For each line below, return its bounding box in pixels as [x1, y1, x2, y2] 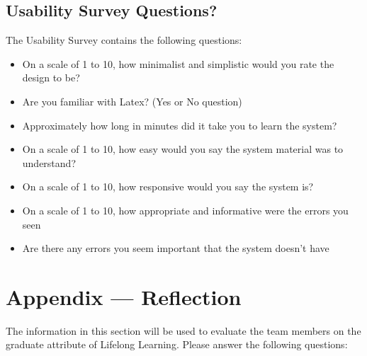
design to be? [22, 70, 80, 85]
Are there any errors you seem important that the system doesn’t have [22, 241, 329, 255]
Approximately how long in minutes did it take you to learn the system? [22, 117, 337, 132]
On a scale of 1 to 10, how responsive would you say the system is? [22, 179, 314, 194]
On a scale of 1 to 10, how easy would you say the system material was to [22, 142, 344, 156]
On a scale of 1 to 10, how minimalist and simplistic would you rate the [22, 56, 334, 71]
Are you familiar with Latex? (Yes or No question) [22, 93, 242, 108]
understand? [22, 155, 76, 170]
